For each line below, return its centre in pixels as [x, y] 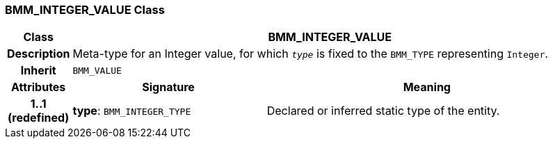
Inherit [38, 71]
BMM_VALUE [97, 70]
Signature [168, 87]
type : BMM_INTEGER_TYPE [132, 111]
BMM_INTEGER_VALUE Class [85, 10]
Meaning [427, 87]
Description [39, 54]
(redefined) [39, 118]
